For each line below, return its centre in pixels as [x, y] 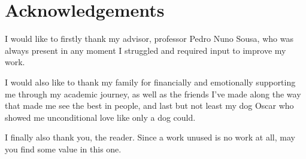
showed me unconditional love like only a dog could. [100, 117]
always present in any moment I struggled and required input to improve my [146, 50]
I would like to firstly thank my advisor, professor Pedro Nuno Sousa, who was [149, 39]
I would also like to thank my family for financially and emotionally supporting [150, 82]
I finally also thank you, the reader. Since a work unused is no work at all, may [150, 137]
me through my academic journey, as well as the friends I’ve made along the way [153, 94]
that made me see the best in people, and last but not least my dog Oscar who [149, 106]
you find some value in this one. [63, 149]
